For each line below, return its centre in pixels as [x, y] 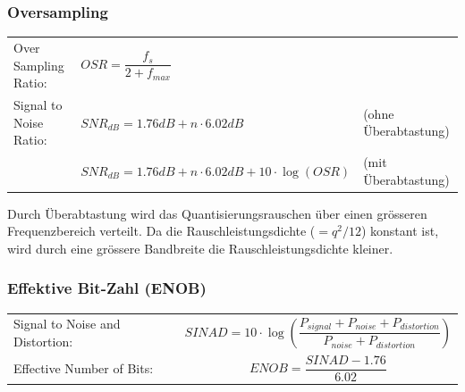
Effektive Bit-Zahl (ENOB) [107, 288]
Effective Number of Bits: [84, 367]
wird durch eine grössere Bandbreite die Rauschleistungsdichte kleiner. [200, 248]
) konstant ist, [400, 231]
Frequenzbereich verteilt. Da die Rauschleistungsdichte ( [161, 231]
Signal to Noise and [67, 324]
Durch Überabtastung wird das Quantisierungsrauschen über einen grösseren [217, 213]
